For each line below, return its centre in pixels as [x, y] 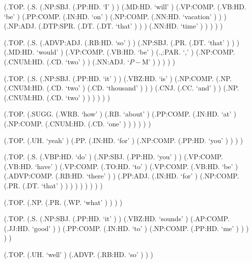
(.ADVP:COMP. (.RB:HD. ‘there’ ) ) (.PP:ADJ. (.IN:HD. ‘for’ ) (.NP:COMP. [122, 176]
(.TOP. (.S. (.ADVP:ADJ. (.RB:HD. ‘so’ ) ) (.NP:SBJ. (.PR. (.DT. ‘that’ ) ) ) [122, 42]
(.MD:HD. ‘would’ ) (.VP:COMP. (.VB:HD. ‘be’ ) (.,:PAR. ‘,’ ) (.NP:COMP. [120, 52]
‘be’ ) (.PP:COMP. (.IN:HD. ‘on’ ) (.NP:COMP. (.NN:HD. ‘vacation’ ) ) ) [115, 16]
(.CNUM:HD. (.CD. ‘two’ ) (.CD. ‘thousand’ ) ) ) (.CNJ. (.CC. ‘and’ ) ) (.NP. [122, 88]
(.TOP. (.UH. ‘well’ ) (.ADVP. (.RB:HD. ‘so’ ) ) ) [79, 254]
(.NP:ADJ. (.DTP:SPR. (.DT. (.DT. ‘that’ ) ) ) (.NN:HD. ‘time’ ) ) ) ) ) [113, 26]
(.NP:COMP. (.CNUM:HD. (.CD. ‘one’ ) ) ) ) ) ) [78, 123]
